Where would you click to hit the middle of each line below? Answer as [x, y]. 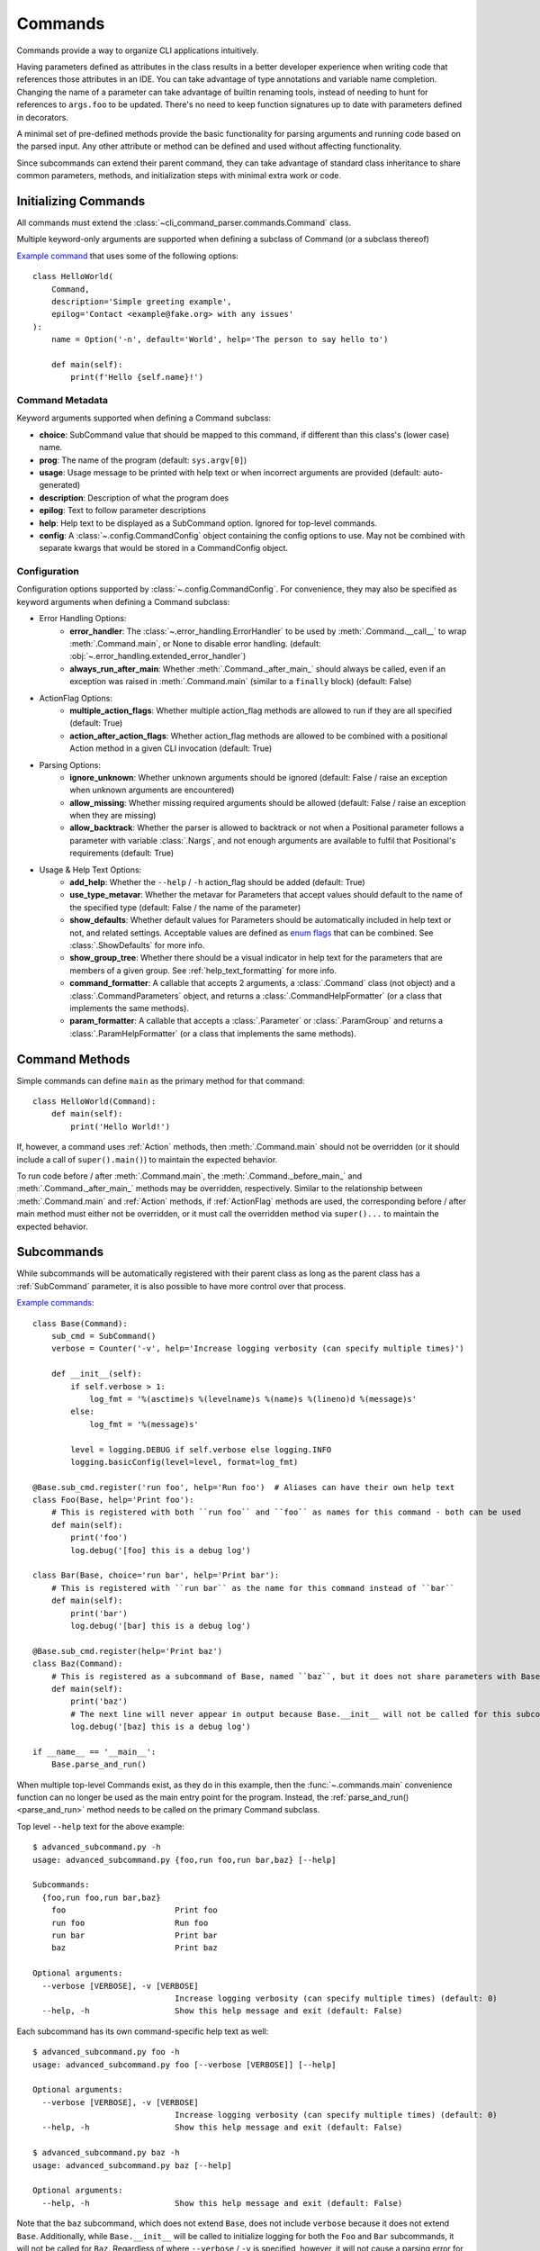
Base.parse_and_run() [99, 1764]
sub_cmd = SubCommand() [103, 1336]
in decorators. [43, 117]
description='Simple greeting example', [142, 301]
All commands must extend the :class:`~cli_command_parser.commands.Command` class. [184, 222]
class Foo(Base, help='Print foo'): [113, 1500]
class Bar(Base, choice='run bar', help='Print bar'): [156, 1575]
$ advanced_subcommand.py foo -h [106, 2052]
